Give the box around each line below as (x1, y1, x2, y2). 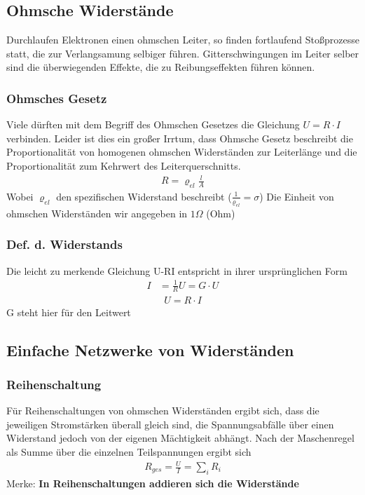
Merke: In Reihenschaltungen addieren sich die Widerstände (6, 475, 299, 490)
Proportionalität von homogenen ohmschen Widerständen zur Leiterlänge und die (6, 144, 357, 159)
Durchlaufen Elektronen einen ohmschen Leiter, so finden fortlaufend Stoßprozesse (6, 32, 359, 47)
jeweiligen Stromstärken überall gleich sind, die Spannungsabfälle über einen (6, 416, 334, 431)
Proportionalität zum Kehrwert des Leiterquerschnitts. (6, 158, 241, 172)
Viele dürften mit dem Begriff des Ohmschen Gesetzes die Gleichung (6, 117, 300, 132)
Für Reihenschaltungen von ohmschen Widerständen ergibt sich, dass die (6, 403, 319, 418)
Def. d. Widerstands (6, 236, 123, 253)
